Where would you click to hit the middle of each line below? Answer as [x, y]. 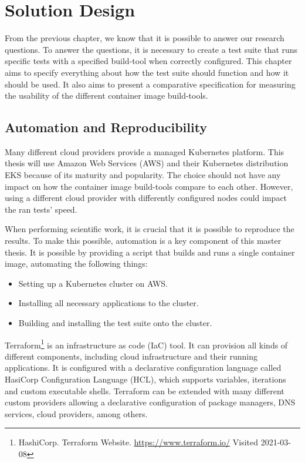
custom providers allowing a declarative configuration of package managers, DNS [150, 402]
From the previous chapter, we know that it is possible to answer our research [145, 38]
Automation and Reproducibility [106, 127]
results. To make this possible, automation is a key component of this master [143, 241]
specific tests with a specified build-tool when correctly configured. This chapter [148, 61]
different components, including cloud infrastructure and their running [131, 356]
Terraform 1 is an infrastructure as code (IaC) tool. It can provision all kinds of [146, 344]
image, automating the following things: [76, 264]
